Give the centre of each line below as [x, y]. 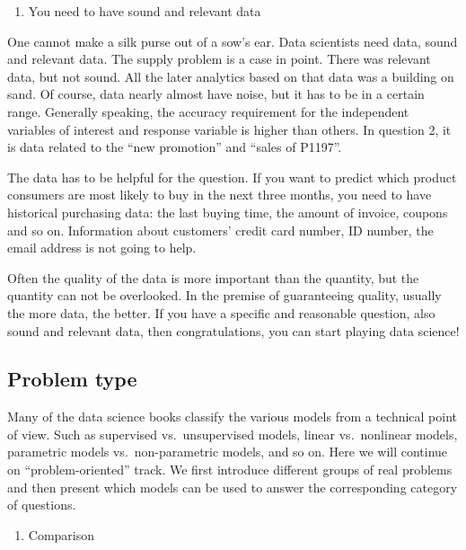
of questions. [42, 505]
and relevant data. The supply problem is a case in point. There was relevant [219, 59]
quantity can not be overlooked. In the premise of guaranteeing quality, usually [224, 295]
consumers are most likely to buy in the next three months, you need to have [220, 195]
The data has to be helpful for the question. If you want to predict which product [232, 177]
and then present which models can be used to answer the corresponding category [233, 487]
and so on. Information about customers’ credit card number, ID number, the [220, 230]
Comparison [62, 534]
